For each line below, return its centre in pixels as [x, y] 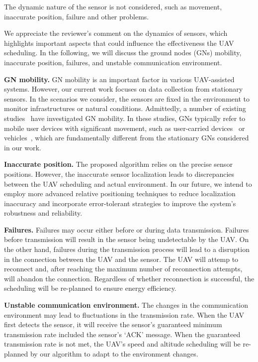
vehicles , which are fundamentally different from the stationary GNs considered [127, 138]
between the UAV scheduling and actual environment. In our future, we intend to [128, 183]
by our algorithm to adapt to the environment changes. [114, 354]
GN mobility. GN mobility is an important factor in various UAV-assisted [119, 79]
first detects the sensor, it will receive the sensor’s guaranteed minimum [113, 324]
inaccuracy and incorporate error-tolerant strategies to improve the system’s [120, 203]
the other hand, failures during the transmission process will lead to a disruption [127, 249]
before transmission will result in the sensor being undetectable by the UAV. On [127, 239]
